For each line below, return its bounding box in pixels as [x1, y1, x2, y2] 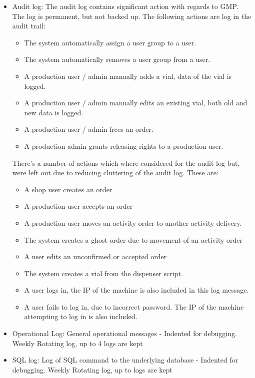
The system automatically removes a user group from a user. [24, 54, 210, 64]
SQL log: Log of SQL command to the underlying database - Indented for [12, 355, 238, 365]
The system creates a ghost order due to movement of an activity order [24, 234, 242, 245]
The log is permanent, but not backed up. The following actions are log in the [12, 10, 251, 21]
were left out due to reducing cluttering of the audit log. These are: [12, 167, 218, 178]
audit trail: [12, 20, 45, 31]
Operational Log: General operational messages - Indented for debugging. [12, 328, 237, 339]
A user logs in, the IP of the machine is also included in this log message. [24, 285, 249, 295]
